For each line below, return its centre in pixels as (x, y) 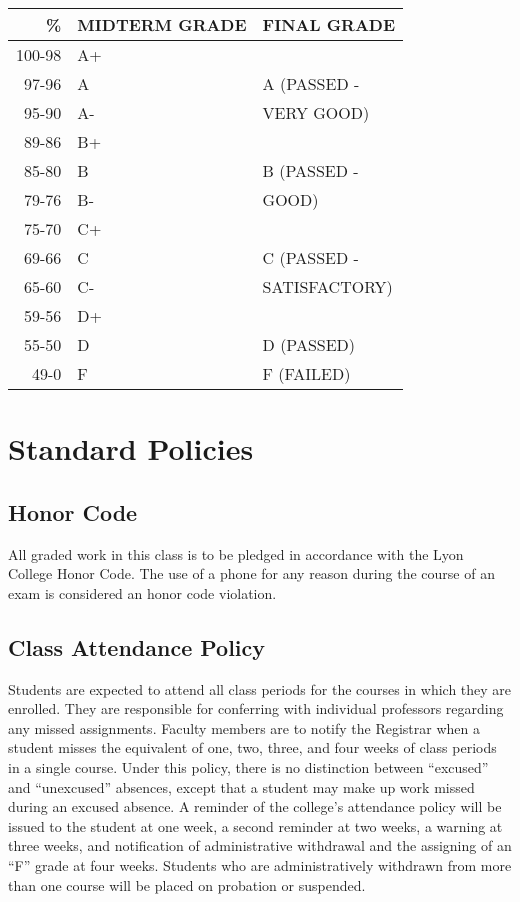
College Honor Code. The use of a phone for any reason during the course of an (251, 573)
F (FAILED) (306, 373)
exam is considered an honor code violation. (142, 592)
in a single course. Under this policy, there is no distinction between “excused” (248, 766)
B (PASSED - (310, 170)
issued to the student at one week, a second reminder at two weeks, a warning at (255, 825)
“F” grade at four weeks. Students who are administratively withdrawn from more (260, 864)
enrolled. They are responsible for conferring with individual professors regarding (256, 708)
